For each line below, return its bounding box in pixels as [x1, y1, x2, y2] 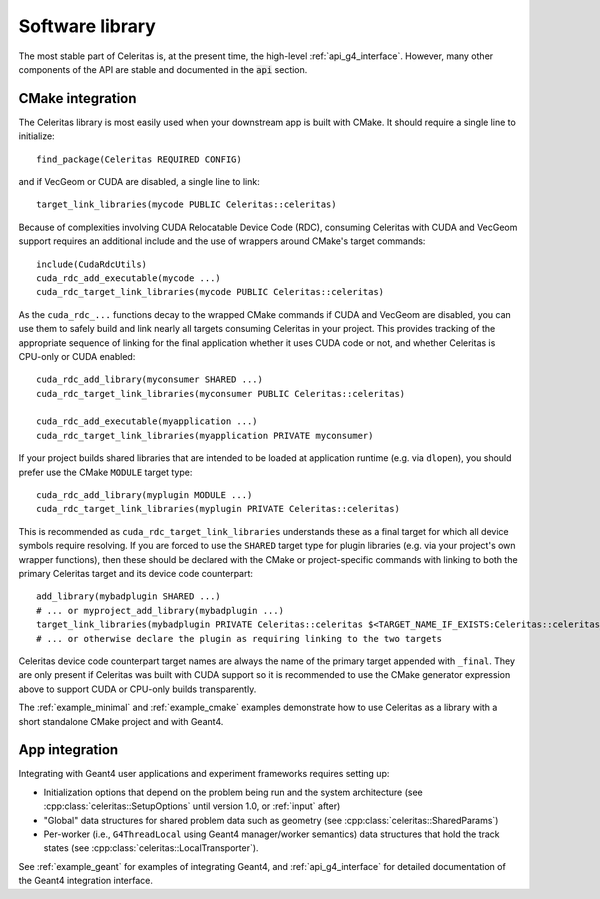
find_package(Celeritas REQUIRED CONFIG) [36, 153, 242, 165]
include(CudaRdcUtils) [36, 258, 148, 270]
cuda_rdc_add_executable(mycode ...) [36, 272, 222, 284]
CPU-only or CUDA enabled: [18, 350, 136, 362]
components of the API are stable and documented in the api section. [18, 63, 308, 75]
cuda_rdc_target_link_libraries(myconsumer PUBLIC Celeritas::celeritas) [36, 388, 406, 399]
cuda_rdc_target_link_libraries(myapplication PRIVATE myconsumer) [36, 430, 374, 441]
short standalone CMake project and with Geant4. [18, 715, 224, 727]
